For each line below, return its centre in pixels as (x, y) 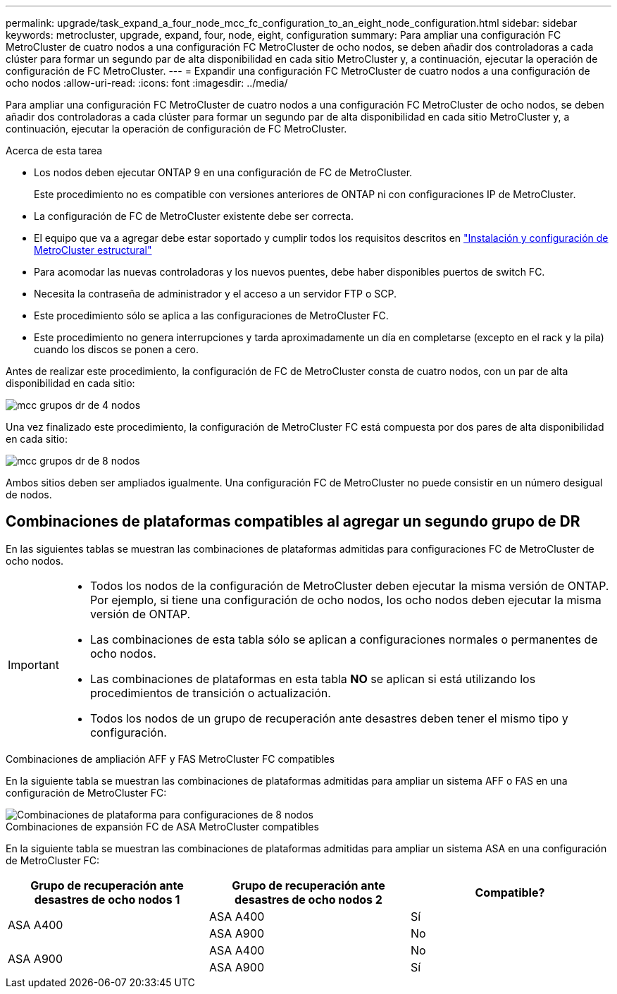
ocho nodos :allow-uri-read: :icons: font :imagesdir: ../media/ (147, 83)
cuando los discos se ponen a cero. (117, 349)
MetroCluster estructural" (93, 250)
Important (33, 664)
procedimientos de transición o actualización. (210, 693)
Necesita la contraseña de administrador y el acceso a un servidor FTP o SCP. (216, 294)
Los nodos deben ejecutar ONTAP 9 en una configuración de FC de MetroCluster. (223, 172)
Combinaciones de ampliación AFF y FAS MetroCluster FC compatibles (170, 759)
